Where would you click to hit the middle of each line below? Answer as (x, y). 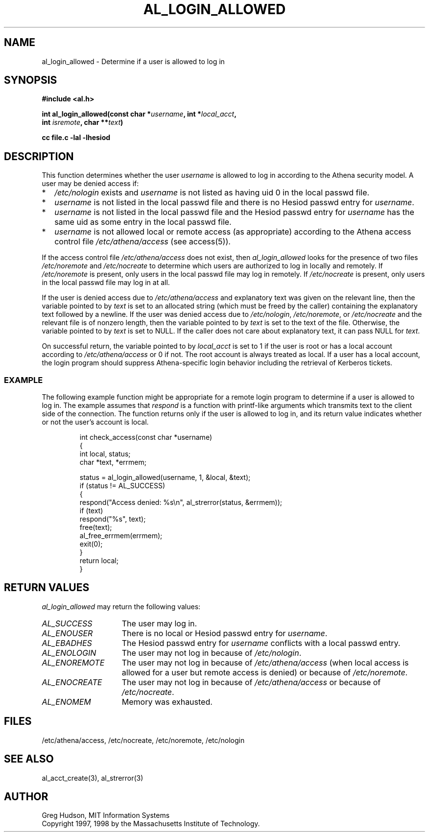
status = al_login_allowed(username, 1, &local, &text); (165, 478)
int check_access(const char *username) (146, 437)
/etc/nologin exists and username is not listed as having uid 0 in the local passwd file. (212, 193)
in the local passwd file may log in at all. (106, 283)
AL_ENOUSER (67, 633)
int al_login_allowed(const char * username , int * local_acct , (139, 114)
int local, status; (105, 454)
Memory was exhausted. (167, 702)
